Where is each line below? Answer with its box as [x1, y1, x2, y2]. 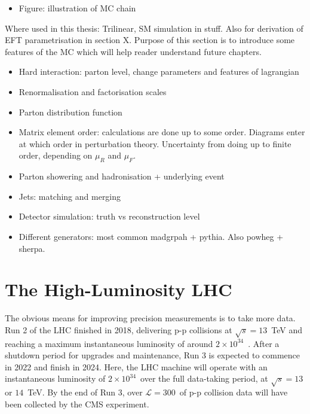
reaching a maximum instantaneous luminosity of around [5, 337, 213, 349]
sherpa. [19, 242, 45, 254]
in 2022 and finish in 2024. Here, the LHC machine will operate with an [5, 360, 268, 373]
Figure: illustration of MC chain [19, 2, 136, 14]
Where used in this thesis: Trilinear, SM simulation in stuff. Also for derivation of [5, 22, 303, 34]
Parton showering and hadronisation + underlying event [19, 170, 225, 182]
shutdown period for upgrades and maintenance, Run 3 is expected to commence [5, 349, 300, 361]
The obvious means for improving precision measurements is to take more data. [5, 312, 296, 324]
